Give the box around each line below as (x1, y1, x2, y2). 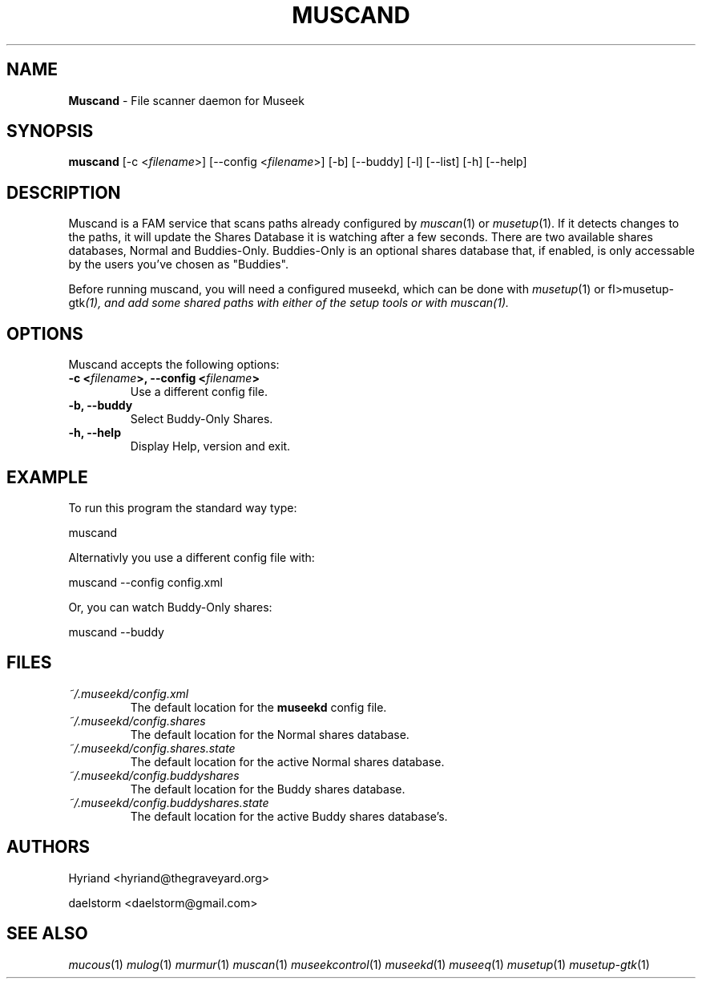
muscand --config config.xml (68, 575, 223, 589)
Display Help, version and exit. (130, 439, 291, 454)
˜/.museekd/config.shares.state (68, 741, 236, 755)
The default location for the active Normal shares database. (130, 754, 445, 769)
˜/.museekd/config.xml (68, 686, 189, 700)
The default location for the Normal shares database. (130, 727, 409, 741)
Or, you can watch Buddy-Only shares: (68, 599, 272, 614)
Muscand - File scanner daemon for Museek (68, 93, 305, 107)
